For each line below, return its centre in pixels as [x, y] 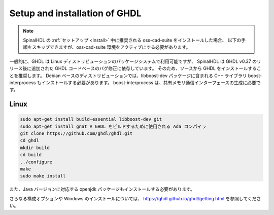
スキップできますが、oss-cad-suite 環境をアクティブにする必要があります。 [111, 47]
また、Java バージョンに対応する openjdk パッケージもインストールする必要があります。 [102, 189]
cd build [31, 155]
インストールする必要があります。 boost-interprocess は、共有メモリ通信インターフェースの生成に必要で [151, 82]
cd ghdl [29, 140]
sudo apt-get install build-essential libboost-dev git [91, 119]
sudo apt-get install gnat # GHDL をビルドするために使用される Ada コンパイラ [113, 126]
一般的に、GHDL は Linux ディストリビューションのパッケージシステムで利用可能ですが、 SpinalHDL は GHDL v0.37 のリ [135, 61]
